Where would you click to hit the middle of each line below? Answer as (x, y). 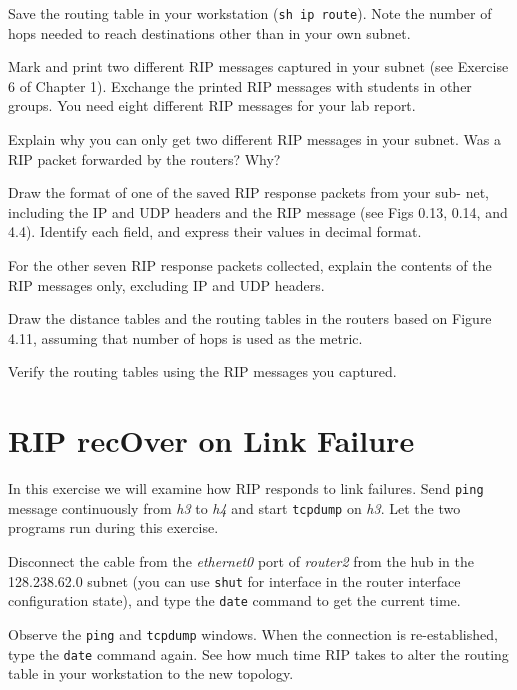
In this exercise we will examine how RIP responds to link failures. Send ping (246, 488)
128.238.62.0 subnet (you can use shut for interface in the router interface (234, 580)
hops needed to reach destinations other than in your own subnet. (209, 32)
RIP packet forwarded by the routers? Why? (144, 158)
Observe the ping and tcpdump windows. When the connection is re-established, (253, 633)
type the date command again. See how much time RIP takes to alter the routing (258, 653)
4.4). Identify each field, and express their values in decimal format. (215, 231)
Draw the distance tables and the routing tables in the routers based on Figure (250, 318)
